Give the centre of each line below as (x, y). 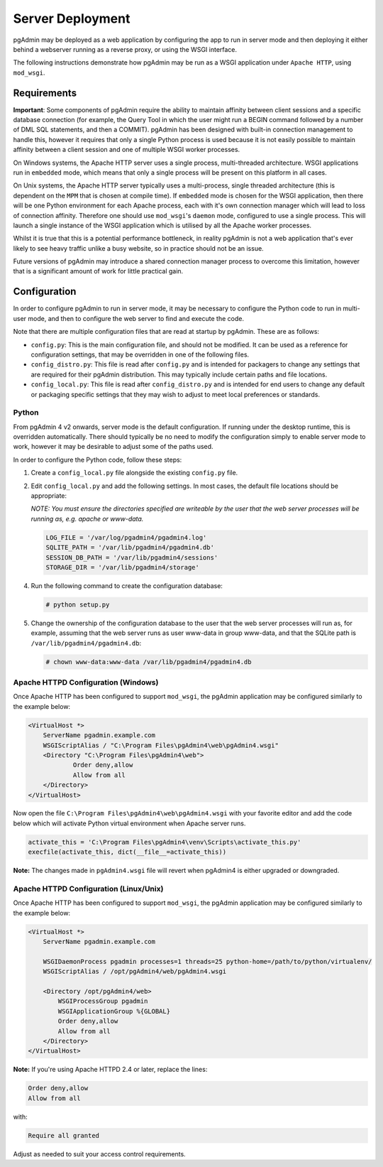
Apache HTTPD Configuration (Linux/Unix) (88, 889)
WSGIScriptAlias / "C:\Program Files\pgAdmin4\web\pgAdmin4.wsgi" (161, 745)
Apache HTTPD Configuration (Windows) (86, 683)
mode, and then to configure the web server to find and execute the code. (136, 318)
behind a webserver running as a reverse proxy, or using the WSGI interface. (125, 49)
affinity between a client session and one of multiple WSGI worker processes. (127, 150)
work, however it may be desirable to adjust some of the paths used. (113, 447)
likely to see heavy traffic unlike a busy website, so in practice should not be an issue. (138, 248)
